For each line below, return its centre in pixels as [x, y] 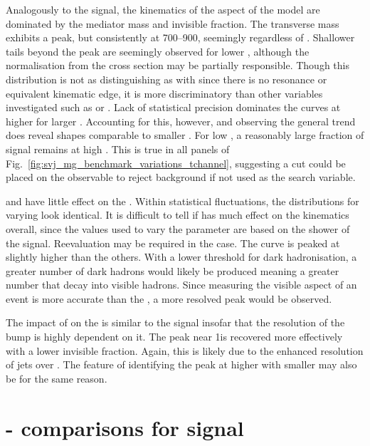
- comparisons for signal [125, 427]
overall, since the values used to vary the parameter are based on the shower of [178, 228]
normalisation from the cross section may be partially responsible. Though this [178, 65]
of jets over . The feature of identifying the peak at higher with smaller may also [181, 364]
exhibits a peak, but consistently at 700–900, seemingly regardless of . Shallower [180, 37]
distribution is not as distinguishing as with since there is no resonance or [166, 79]
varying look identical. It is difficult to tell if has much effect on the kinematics [178, 215]
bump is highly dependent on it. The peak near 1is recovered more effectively [174, 337]
